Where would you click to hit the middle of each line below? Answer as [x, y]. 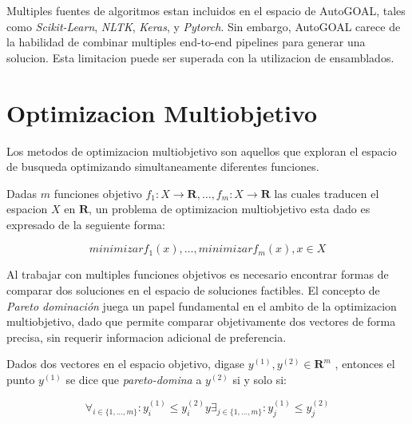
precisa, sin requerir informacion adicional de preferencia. [147, 337]
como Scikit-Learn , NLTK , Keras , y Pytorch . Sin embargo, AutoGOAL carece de [204, 26]
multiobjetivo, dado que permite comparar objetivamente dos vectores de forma [201, 321]
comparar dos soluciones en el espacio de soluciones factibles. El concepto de [193, 290]
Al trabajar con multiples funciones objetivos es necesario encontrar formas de [198, 274]
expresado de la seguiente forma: [86, 224]
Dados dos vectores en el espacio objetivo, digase [126, 364]
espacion [27, 209]
